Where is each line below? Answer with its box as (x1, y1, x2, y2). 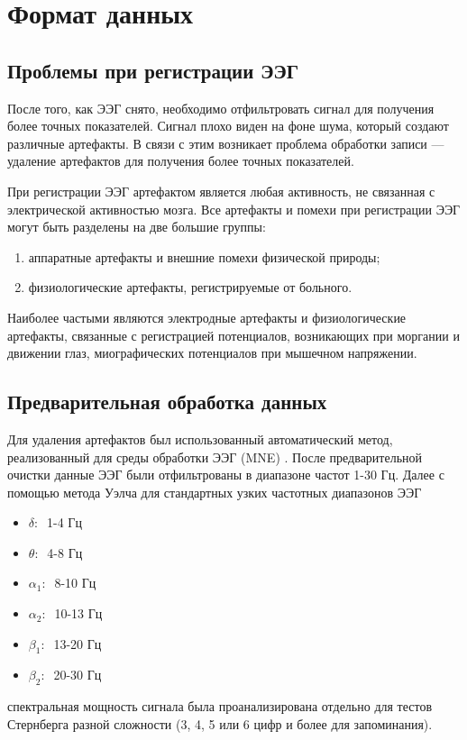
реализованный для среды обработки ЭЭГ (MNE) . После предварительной (7, 447, 423, 466)
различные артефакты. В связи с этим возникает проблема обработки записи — (7, 133, 444, 152)
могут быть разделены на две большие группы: (7, 217, 266, 236)
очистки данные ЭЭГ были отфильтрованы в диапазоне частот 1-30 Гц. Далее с (7, 465, 444, 484)
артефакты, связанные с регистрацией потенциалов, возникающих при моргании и (7, 325, 460, 344)
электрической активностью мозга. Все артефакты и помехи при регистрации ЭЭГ (7, 199, 461, 218)
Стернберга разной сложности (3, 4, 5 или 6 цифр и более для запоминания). (7, 714, 433, 733)
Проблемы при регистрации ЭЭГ (7, 56, 299, 84)
